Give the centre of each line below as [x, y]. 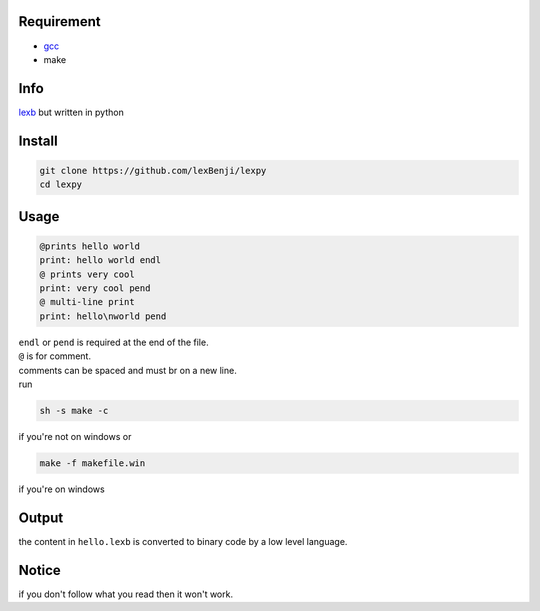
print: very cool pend [95, 288]
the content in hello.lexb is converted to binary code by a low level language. [183, 541]
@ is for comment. [55, 356]
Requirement [60, 21]
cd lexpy [61, 184]
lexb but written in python [71, 112]
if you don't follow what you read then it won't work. [126, 594]
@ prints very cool [87, 274]
